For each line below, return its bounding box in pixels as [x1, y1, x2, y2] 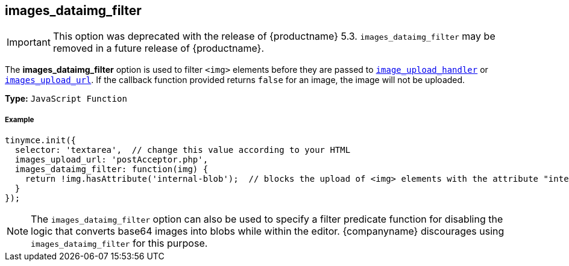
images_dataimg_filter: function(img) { [14, 164, 209, 175]
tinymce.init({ [5, 135, 77, 146]
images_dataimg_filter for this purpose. [31, 237, 208, 250]
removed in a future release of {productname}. [52, 42, 264, 55]
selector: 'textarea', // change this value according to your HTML [14, 145, 351, 155]
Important [7, 36, 51, 49]
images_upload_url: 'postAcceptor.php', [14, 155, 209, 165]
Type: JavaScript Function [5, 93, 127, 104]
